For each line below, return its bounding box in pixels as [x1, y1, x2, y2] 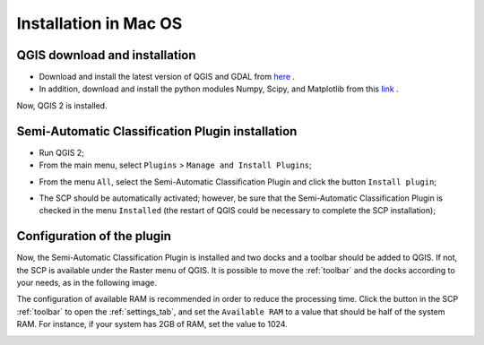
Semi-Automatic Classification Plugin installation [16, 124, 298, 139]
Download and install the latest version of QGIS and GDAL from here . [39, 72, 296, 82]
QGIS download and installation [16, 47, 196, 63]
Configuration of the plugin [16, 229, 172, 244]
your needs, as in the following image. [16, 278, 157, 288]
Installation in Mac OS [16, 13, 183, 33]
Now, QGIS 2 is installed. [16, 99, 108, 111]
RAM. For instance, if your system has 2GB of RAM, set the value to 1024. [16, 319, 289, 330]
